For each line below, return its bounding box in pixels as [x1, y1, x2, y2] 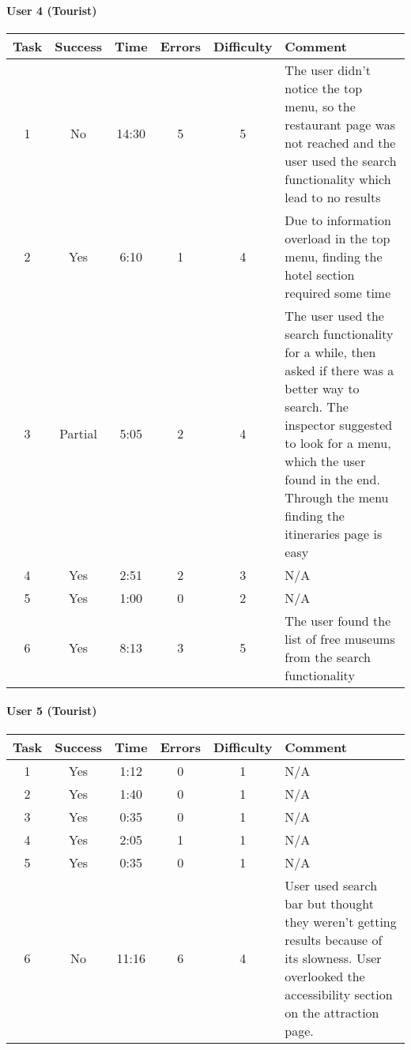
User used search [285, 875, 378, 894]
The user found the [285, 611, 391, 630]
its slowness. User [285, 948, 382, 967]
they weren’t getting [285, 912, 397, 931]
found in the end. [285, 469, 380, 488]
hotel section [285, 265, 355, 284]
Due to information [285, 210, 391, 229]
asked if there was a [285, 360, 394, 379]
